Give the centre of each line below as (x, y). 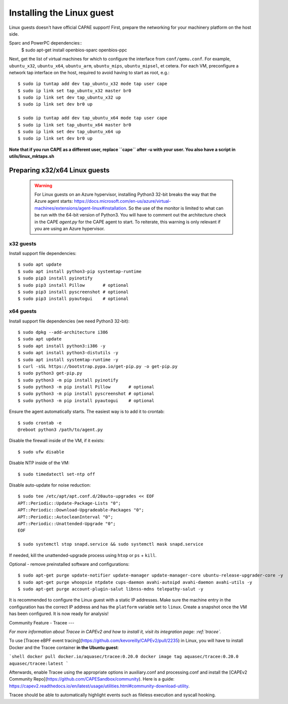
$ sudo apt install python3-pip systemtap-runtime (80, 271)
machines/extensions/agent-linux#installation (80, 208)
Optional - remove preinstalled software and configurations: (69, 564)
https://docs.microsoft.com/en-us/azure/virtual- (122, 201)
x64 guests (23, 311)
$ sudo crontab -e (40, 423)
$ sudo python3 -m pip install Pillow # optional (86, 387)
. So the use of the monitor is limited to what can (175, 208)
